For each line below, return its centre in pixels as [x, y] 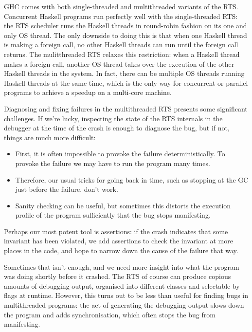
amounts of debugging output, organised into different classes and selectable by [122, 286]
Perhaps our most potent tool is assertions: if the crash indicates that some [116, 231]
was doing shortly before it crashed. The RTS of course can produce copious [117, 276]
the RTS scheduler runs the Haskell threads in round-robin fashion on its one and [126, 26]
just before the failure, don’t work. [67, 189]
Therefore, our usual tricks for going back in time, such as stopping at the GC [132, 179]
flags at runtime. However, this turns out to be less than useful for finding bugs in [126, 295]
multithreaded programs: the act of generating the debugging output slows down [124, 305]
